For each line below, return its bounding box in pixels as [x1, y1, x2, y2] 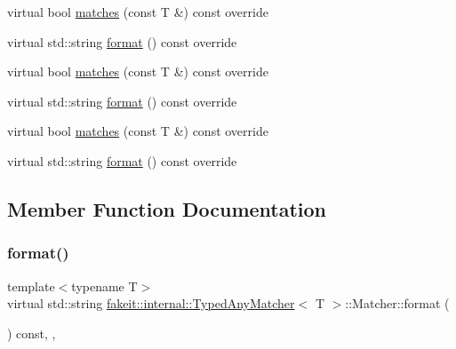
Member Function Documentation [7, 194, 327, 222]
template [7, 276, 55, 295]
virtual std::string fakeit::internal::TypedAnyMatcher [7, 294, 295, 313]
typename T [71, 276, 138, 295]
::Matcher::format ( [345, 294, 450, 313]
